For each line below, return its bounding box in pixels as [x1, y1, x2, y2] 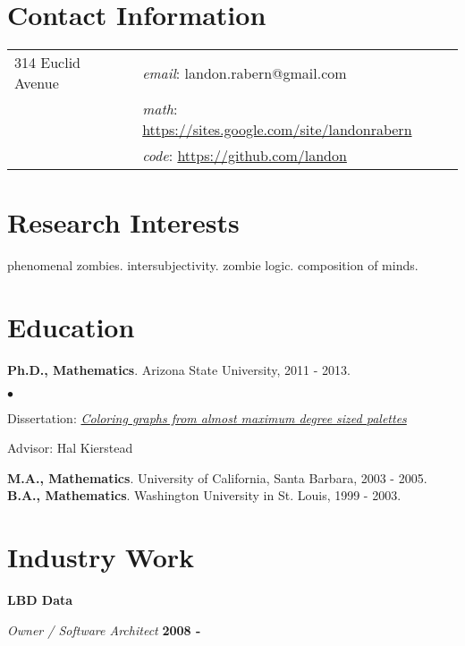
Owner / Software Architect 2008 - [7, 620, 201, 639]
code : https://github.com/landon [142, 145, 347, 166]
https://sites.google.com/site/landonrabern [142, 119, 412, 140]
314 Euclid [14, 52, 81, 73]
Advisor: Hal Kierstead [7, 438, 133, 457]
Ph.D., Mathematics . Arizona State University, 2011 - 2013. [7, 360, 351, 378]
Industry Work [7, 539, 195, 575]
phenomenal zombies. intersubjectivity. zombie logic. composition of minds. [7, 256, 418, 275]
